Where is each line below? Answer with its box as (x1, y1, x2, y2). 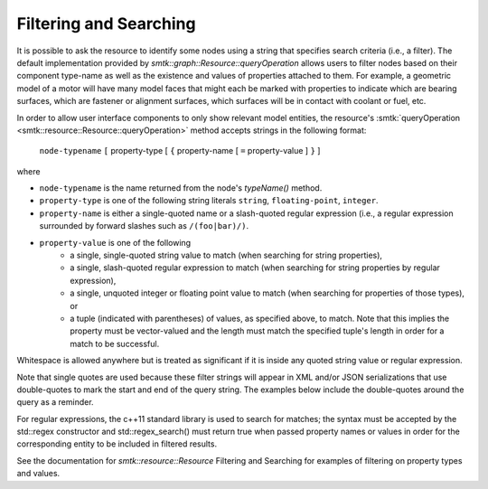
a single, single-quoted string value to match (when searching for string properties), (70, 249, 383, 261)
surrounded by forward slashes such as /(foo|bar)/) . (39, 221, 249, 231)
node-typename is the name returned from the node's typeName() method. (39, 183, 323, 193)
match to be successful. (70, 338, 160, 349)
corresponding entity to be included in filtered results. (16, 438, 217, 449)
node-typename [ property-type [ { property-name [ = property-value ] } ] (39, 146, 321, 156)
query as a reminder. (16, 397, 94, 408)
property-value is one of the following (39, 237, 192, 248)
